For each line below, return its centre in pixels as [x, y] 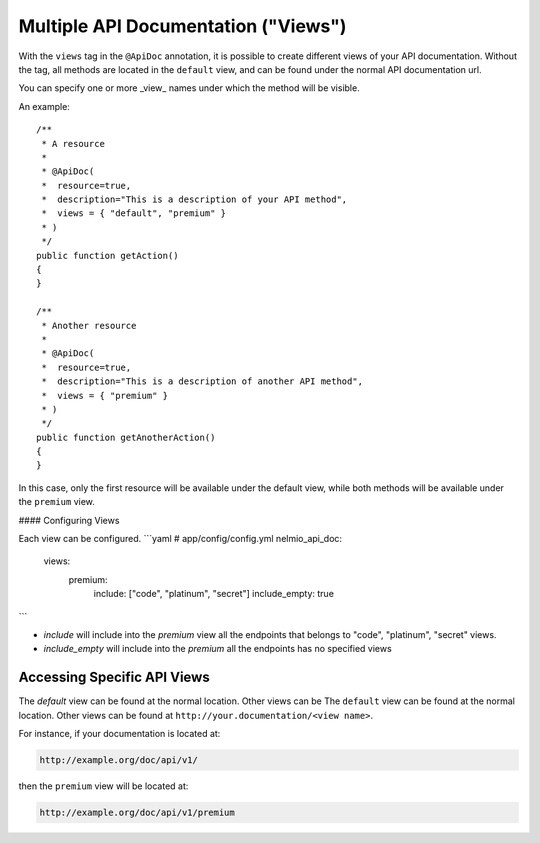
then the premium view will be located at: [103, 786]
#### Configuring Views [69, 520]
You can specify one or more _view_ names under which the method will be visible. [189, 88]
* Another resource [89, 325]
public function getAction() [107, 255]
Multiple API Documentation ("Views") [182, 26]
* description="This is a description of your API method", [194, 199]
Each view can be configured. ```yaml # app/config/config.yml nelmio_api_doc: [180, 539]
